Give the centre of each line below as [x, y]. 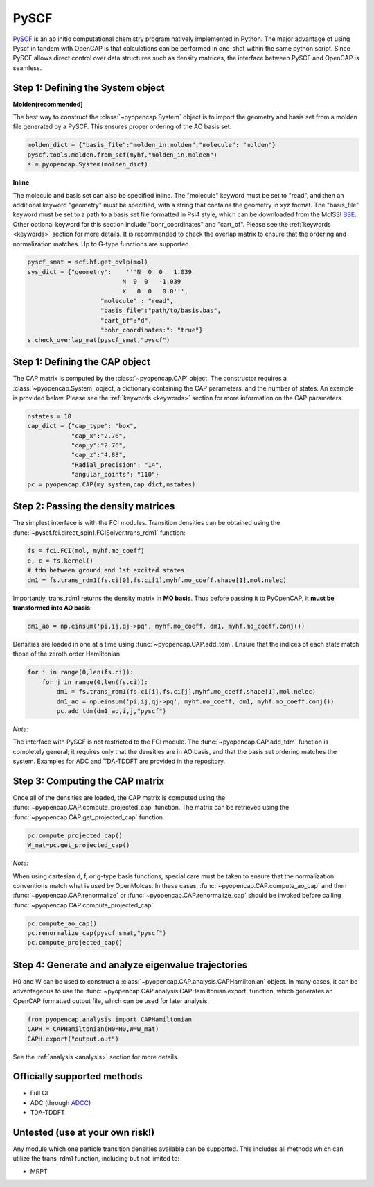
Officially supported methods [78, 1076]
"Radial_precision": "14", [117, 464]
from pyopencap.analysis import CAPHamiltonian [109, 1019]
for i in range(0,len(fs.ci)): [81, 672]
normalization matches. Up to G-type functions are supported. [102, 244]
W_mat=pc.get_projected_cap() [79, 845]
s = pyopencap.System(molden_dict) [88, 164]
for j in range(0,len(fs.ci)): [95, 682]
